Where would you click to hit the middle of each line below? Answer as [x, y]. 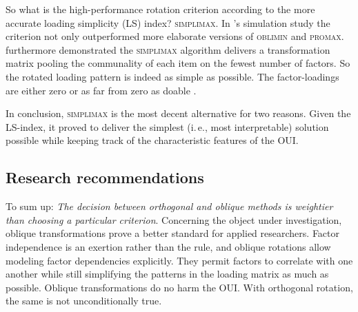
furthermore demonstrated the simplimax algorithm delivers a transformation [168, 49]
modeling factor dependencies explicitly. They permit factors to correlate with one [179, 260]
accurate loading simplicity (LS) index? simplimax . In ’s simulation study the [168, 22]
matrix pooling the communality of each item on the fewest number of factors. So [178, 63]
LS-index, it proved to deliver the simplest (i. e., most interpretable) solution [167, 126]
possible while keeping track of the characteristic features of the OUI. [152, 140]
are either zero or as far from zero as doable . [101, 90]
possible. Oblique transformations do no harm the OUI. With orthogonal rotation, [179, 287]
